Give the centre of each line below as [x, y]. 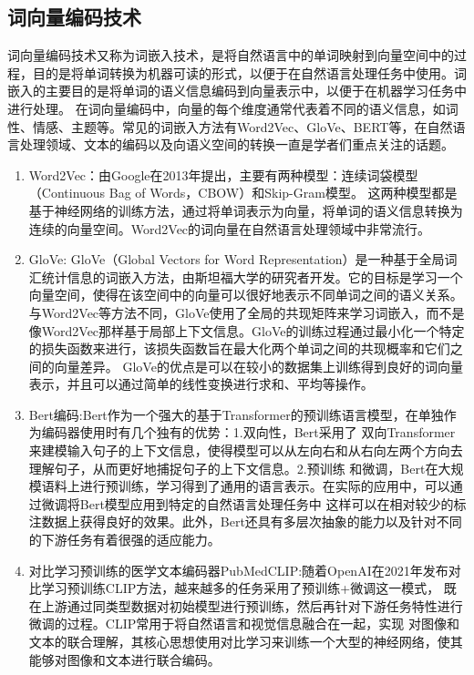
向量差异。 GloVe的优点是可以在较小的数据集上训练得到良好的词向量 [258, 366]
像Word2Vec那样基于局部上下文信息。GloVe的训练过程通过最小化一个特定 [247, 330]
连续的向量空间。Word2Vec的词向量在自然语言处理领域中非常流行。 [230, 228]
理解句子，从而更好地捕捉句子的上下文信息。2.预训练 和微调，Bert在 [233, 468]
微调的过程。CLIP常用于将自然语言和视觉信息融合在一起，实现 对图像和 [244, 624]
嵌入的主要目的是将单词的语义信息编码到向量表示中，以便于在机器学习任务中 [237, 91]
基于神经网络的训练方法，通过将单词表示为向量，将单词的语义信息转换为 [246, 210]
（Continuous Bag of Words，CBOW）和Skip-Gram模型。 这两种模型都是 [243, 193]
